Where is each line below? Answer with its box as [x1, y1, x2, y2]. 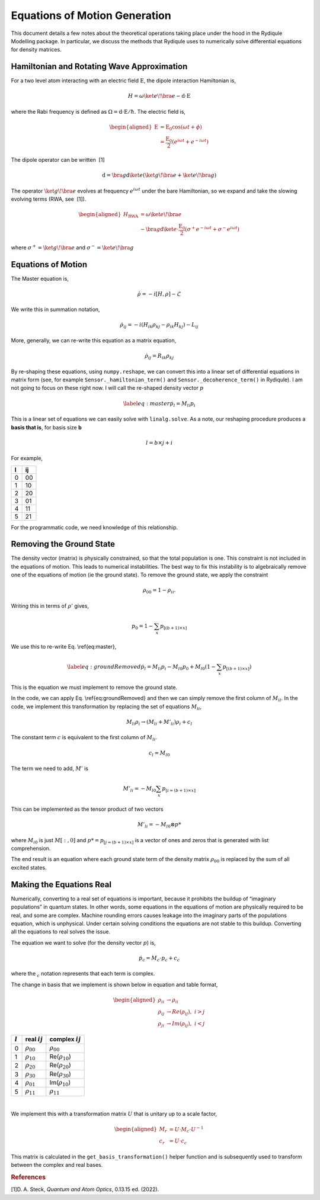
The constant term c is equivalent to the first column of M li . [11, 734, 157, 743]
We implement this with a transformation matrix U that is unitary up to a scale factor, [11, 1111, 217, 1118]
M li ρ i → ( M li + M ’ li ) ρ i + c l [126, 718, 193, 727]
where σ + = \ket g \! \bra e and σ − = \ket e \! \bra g [11, 243, 134, 251]
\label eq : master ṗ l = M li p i [123, 400, 196, 408]
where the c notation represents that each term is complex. [11, 970, 155, 978]
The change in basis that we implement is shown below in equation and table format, [11, 981, 218, 988]
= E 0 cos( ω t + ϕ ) [160, 124, 203, 131]
